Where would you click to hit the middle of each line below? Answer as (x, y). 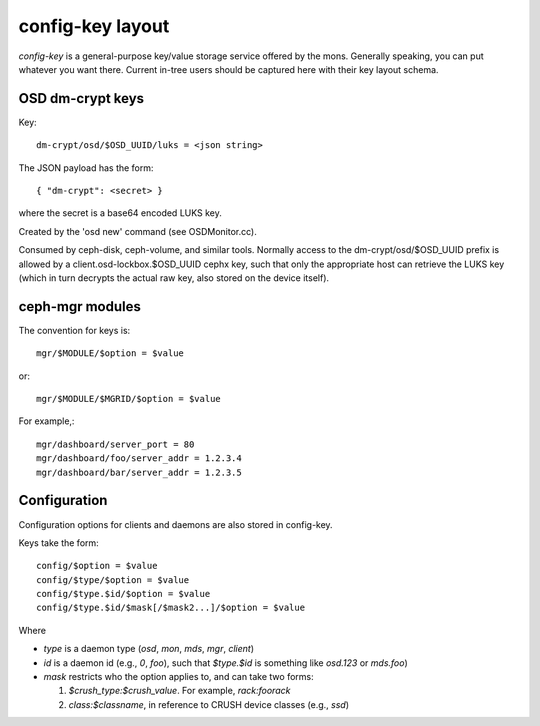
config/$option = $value (97, 566)
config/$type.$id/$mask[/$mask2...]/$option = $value (170, 608)
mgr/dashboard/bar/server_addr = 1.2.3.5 (139, 472)
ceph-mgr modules (80, 306)
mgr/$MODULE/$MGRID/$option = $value (129, 399)
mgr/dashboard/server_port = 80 (115, 444)
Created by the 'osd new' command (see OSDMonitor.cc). (137, 231)
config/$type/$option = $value (113, 579)
